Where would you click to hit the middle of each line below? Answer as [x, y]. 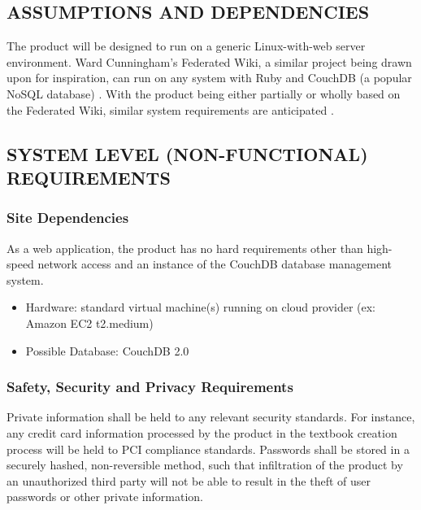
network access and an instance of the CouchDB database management [215, 264]
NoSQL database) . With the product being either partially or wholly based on [204, 93]
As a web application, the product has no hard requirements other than [185, 248]
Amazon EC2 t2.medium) [89, 323]
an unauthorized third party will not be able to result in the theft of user [189, 480]
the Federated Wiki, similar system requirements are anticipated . [170, 109]
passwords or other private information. [105, 497]
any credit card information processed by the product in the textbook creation [202, 432]
